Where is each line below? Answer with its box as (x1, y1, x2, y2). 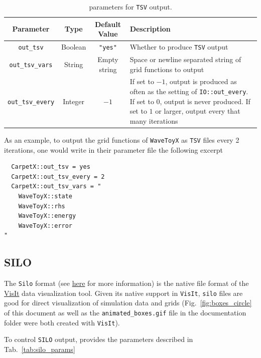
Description (129, 24, 171, 34)
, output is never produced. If (160, 96, 250, 106)
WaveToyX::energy (18, 212, 76, 220)
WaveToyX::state (18, 193, 73, 200)
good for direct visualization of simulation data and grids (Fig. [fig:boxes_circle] (4, 297, 252, 308)
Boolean (61, 42, 86, 52)
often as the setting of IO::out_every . (129, 86, 248, 97)
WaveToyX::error (18, 222, 73, 229)
